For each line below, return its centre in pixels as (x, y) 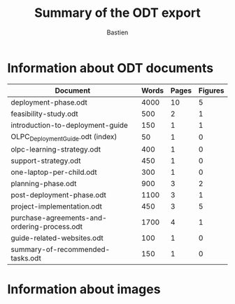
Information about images (84, 290)
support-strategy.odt (46, 161)
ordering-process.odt (47, 226)
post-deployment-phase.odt (59, 194)
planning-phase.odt (44, 183)
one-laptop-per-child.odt (54, 172)
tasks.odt (26, 258)
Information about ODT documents (111, 68)
